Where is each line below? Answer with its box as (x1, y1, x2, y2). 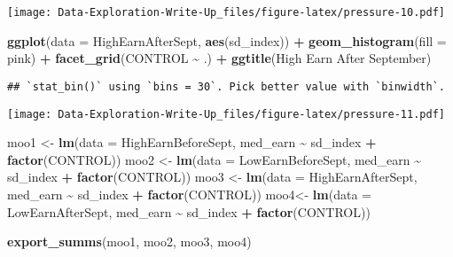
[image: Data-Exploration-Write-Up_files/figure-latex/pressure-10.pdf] (7, 6, 445, 19)
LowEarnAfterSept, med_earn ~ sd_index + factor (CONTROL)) (7, 202, 371, 221)
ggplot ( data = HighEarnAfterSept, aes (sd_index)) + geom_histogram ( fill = (7, 31, 447, 50)
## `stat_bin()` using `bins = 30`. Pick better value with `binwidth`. (7, 80, 445, 93)
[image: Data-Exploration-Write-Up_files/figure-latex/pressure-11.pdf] (7, 107, 445, 121)
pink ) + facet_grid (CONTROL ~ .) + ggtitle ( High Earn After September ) (7, 49, 432, 67)
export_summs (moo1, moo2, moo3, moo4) (7, 232, 252, 251)
